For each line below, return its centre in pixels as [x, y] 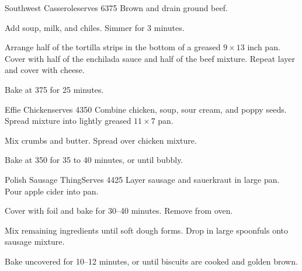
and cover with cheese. [45, 70]
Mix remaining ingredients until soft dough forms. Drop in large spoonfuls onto [147, 230]
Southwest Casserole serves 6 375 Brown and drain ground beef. [116, 8]
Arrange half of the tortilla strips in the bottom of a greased [113, 47]
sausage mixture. [35, 242]
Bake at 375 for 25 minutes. [54, 89]
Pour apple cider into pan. [52, 191]
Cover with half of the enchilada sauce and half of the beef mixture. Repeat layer [150, 58]
